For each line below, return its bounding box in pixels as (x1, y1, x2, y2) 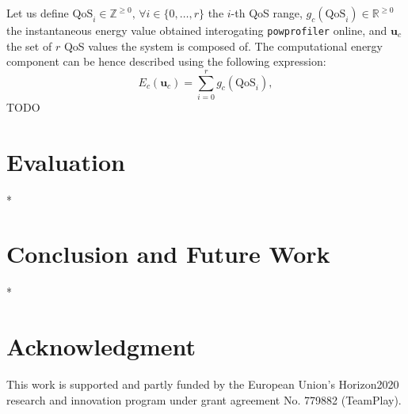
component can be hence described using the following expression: (6, 53, 326, 70)
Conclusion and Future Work (6, 237, 330, 270)
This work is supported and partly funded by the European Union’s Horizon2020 (6, 376, 399, 393)
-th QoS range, (231, 5, 303, 21)
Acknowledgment (6, 330, 196, 363)
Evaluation (6, 145, 125, 177)
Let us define (6, 5, 69, 21)
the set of (6, 37, 52, 54)
